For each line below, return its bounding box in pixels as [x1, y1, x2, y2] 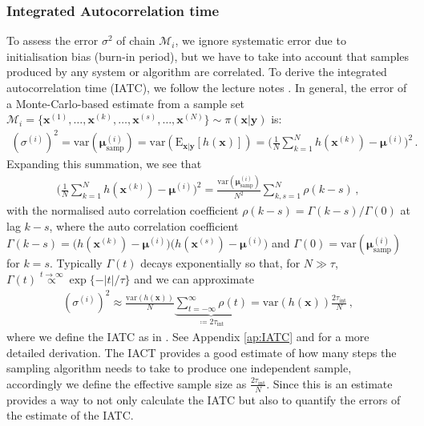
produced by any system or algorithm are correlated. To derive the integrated [6, 63, 387, 80]
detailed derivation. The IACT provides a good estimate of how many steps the [6, 344, 397, 360]
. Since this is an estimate [266, 375, 393, 392]
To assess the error [6, 32, 99, 49]
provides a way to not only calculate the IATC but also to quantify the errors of [6, 391, 401, 408]
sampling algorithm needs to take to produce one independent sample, [6, 360, 352, 376]
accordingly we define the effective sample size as [6, 375, 247, 392]
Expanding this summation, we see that [6, 155, 202, 172]
